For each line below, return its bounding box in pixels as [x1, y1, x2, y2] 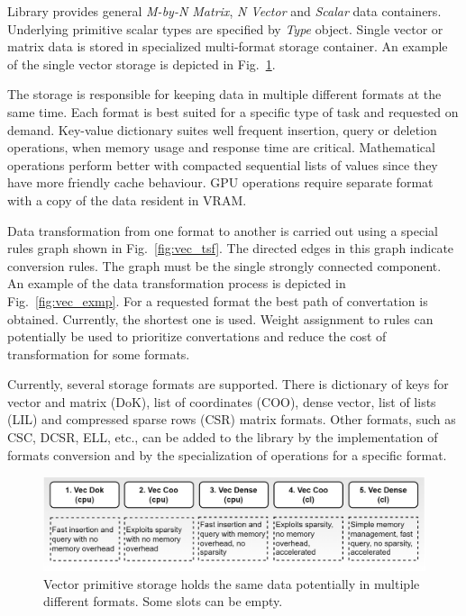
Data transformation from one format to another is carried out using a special [7, 221, 438, 240]
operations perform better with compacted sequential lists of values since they [7, 155, 438, 174]
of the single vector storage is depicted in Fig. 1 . [7, 54, 276, 73]
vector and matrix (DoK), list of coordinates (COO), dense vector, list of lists [7, 392, 436, 411]
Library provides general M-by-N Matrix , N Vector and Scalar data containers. [7, 2, 442, 20]
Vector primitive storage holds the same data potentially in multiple [43, 574, 420, 593]
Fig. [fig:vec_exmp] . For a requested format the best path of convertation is [7, 291, 428, 310]
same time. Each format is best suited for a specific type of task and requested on [7, 102, 459, 121]
